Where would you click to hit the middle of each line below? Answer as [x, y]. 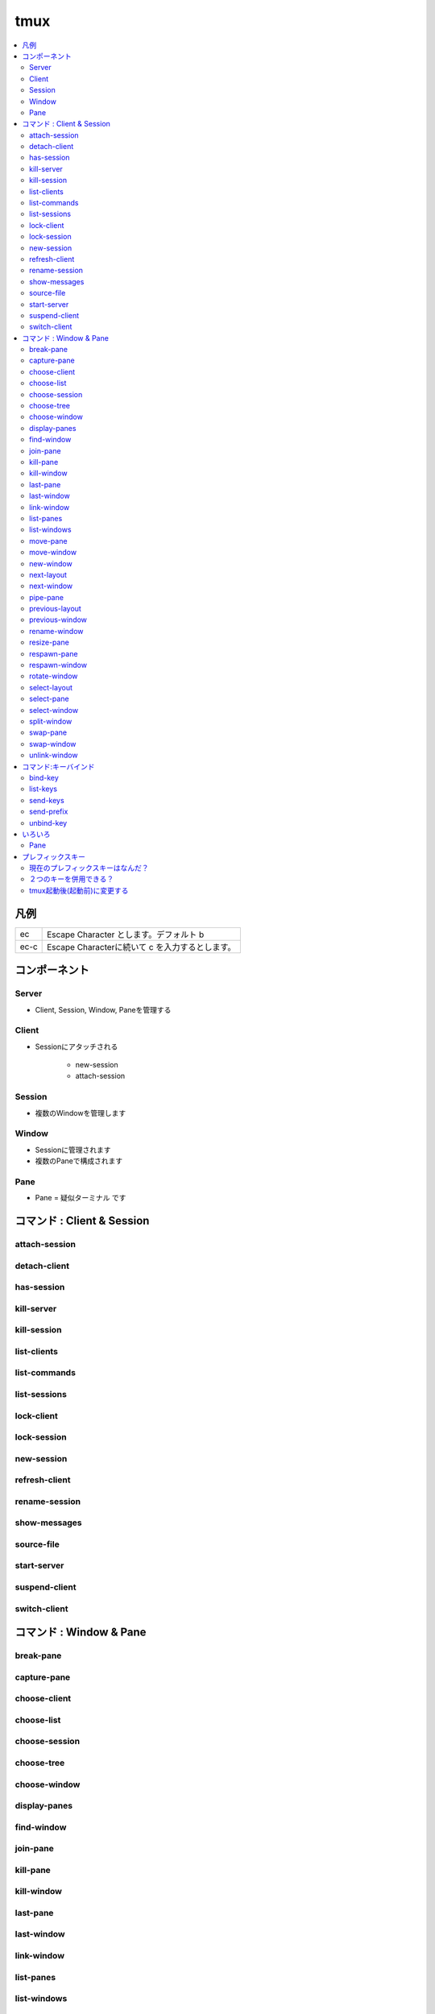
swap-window [53, 744]
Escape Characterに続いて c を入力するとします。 [141, 947]
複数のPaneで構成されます [79, 1161]
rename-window [56, 631]
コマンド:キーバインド [58, 766]
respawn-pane [54, 653]
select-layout [51, 687]
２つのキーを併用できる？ [72, 879]
